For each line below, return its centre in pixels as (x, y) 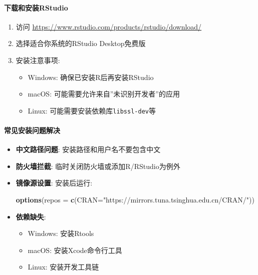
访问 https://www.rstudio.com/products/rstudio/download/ (109, 26)
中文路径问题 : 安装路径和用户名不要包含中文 (88, 149)
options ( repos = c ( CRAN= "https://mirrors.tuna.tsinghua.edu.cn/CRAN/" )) (135, 199)
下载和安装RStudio (36, 7)
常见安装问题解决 (32, 130)
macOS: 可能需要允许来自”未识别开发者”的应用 (104, 94)
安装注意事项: (38, 60)
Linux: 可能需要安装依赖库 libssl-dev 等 (92, 110)
